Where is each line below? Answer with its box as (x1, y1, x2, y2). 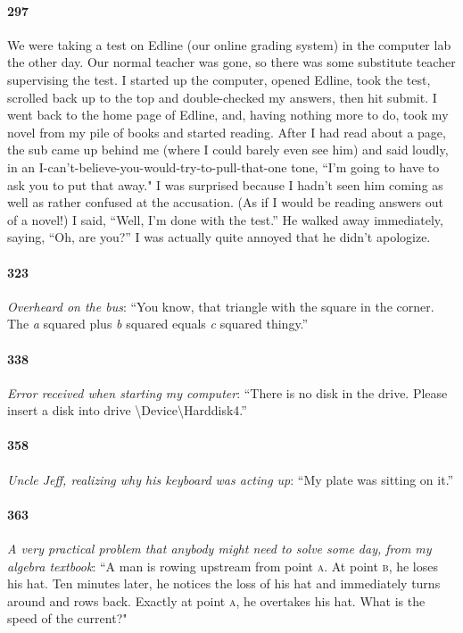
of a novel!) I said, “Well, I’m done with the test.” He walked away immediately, (7, 210, 443, 229)
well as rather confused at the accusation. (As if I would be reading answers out (7, 193, 444, 212)
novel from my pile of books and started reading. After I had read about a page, (7, 122, 446, 141)
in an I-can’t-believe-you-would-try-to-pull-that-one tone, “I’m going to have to (7, 157, 440, 176)
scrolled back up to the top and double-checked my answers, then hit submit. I (7, 87, 437, 106)
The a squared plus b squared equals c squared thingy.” (7, 314, 309, 333)
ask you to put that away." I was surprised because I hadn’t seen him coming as (7, 175, 443, 194)
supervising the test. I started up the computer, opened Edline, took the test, (7, 70, 431, 88)
